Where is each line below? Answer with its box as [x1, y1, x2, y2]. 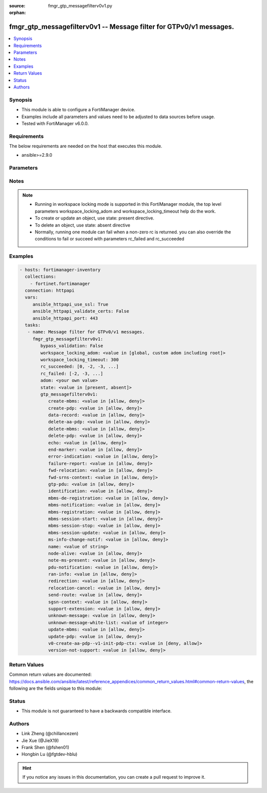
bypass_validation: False [40, 343, 103, 349]
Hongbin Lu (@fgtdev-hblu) [21, 751, 78, 757]
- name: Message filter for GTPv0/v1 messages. [27, 329, 145, 335]
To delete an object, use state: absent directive [35, 222, 131, 228]
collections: [25, 274, 56, 279]
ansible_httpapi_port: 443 [32, 315, 98, 321]
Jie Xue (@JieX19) [21, 737, 59, 744]
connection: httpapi [25, 288, 75, 294]
